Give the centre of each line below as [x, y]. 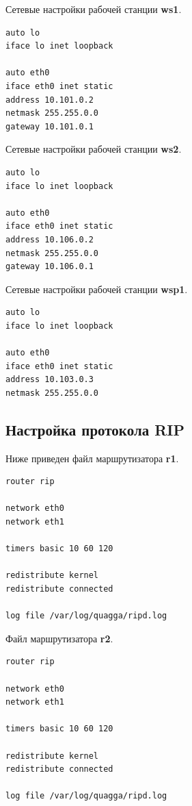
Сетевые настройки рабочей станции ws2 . [94, 149]
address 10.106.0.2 [50, 239]
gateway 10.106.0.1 [50, 267]
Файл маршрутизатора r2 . [59, 638]
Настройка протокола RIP [95, 429]
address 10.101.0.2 [50, 100]
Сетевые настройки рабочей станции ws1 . [94, 9]
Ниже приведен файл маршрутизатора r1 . [92, 458]
